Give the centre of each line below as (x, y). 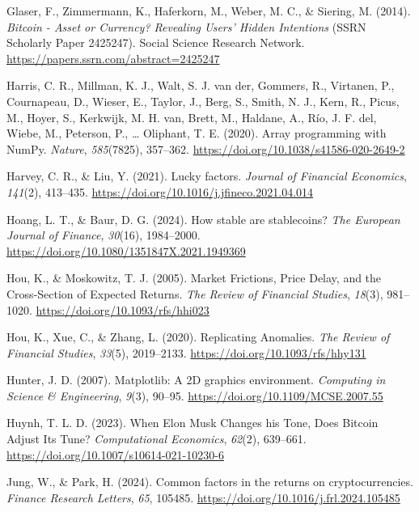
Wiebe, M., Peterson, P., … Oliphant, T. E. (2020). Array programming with (197, 133)
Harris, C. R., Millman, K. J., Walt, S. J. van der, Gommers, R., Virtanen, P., (201, 85)
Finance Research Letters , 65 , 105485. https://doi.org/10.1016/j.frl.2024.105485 (203, 497)
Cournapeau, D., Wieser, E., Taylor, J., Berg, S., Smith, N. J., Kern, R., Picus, (203, 101)
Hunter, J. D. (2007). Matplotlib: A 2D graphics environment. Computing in (196, 380)
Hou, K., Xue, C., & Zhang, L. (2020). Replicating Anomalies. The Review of (198, 337)
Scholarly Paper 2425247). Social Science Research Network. (156, 42)
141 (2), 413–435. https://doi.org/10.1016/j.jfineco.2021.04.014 (160, 191)
